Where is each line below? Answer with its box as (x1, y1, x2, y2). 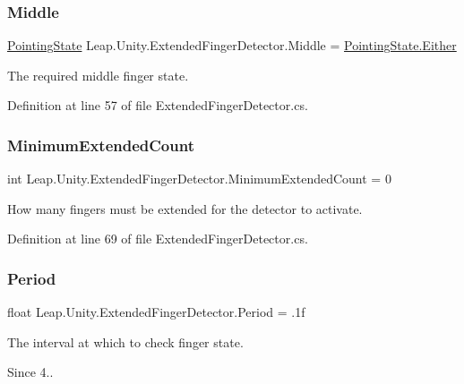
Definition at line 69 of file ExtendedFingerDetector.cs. (7, 229, 308, 248)
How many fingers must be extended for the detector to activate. (7, 199, 363, 218)
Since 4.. (7, 363, 54, 381)
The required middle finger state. (7, 65, 189, 84)
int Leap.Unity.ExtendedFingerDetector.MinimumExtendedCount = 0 (7, 169, 391, 188)
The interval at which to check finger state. (7, 332, 244, 351)
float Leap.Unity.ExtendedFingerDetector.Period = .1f (7, 303, 305, 321)
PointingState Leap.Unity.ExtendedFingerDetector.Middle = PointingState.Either (7, 36, 457, 55)
